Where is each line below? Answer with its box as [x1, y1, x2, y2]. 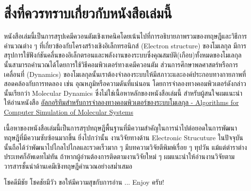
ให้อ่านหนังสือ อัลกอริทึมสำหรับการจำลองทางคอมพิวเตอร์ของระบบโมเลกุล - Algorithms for [4, 97, 239, 107]
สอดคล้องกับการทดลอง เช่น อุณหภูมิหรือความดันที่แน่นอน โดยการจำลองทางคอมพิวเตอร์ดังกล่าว [4, 78, 246, 88]
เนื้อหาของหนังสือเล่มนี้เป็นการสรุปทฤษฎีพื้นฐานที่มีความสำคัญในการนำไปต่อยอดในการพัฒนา [4, 123, 237, 133]
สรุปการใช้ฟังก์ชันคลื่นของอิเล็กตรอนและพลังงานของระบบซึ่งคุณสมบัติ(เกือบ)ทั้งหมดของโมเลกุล [4, 50, 242, 60]
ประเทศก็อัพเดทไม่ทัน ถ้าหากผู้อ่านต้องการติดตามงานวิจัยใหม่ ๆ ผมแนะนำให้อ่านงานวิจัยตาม [4, 151, 235, 162]
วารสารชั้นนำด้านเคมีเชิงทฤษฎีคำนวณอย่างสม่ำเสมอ [4, 161, 133, 171]
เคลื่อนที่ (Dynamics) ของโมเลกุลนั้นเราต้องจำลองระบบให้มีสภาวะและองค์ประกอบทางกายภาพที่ [4, 69, 246, 79]
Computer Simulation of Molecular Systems [4, 106, 134, 117]
